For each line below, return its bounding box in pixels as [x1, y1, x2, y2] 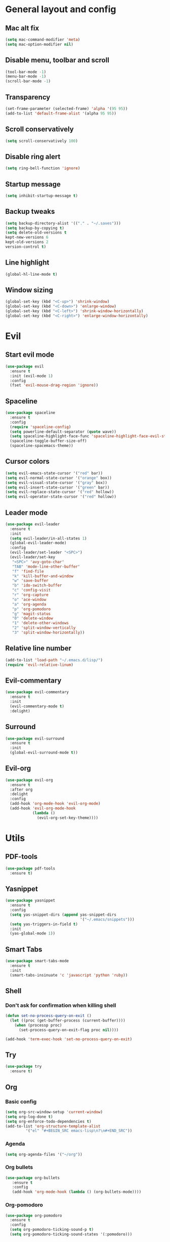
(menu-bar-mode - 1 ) [5, 74, 47, 79]
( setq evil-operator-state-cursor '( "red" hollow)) [5, 494, 116, 500]
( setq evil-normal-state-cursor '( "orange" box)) [5, 475, 112, 480]
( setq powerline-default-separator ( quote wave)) [10, 429, 116, 434]
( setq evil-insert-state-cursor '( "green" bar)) [5, 485, 110, 490]
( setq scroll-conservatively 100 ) [5, 138, 78, 143]
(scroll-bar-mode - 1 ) [5, 79, 51, 84]
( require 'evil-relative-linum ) [5, 662, 73, 667]
